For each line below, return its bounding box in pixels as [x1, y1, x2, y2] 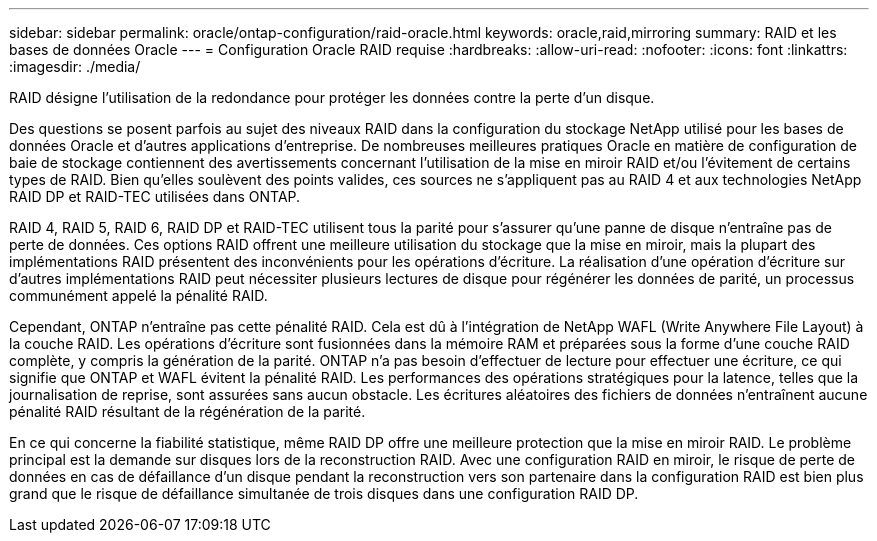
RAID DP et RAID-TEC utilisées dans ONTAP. [9, 188, 301, 205]
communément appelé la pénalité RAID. [9, 287, 268, 304]
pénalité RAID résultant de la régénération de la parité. [9, 403, 366, 420]
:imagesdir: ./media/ [9, 58, 141, 75]
